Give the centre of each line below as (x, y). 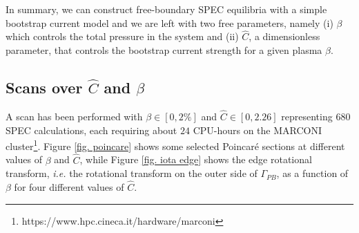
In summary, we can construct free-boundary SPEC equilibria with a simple (166, 9)
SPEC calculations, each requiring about (91, 130)
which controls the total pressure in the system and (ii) (122, 36)
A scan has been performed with (74, 116)
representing (307, 116)
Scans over (44, 87)
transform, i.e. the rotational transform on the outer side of (132, 173)
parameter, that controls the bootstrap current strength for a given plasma (164, 50)
